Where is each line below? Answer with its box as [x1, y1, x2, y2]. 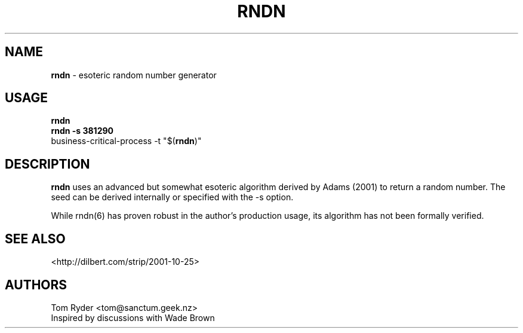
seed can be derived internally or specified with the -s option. [51, 192, 294, 203]
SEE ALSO [5, 231, 66, 246]
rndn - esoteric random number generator [51, 69, 217, 80]
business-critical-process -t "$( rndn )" [51, 136, 202, 146]
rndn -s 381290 [51, 126, 114, 136]
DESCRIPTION [5, 156, 90, 172]
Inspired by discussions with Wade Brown [51, 312, 215, 323]
